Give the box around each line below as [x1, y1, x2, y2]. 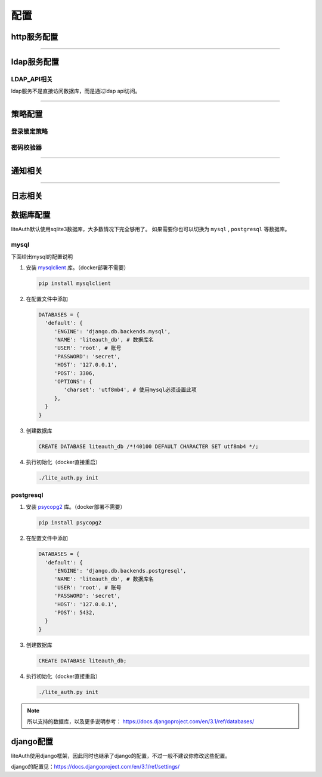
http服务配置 [11, 32, 58, 42]
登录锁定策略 [11, 127, 48, 136]
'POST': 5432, [54, 609, 95, 616]
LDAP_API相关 [11, 75, 53, 83]
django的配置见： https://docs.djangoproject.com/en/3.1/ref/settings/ [11, 763, 180, 770]
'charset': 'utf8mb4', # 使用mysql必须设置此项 [63, 386, 197, 394]
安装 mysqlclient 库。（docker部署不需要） [26, 263, 129, 271]
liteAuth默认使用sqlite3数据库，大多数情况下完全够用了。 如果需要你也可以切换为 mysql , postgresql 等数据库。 [11, 226, 290, 233]
